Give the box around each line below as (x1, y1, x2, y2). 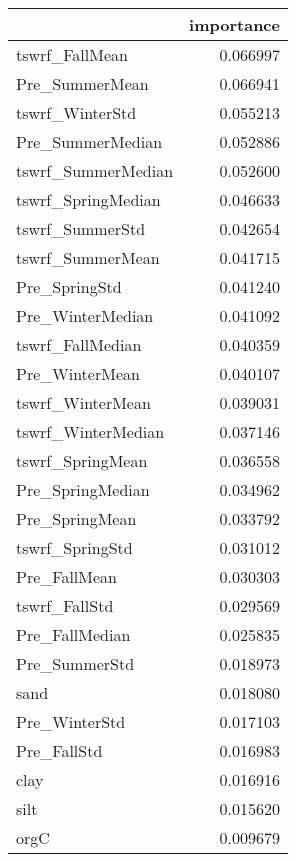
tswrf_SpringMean (16, 449, 148, 472)
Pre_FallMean (16, 565, 117, 588)
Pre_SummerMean (16, 72, 149, 95)
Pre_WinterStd (16, 710, 126, 733)
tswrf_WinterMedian (16, 420, 165, 443)
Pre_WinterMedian (16, 304, 154, 327)
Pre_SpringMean (16, 507, 137, 530)
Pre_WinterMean (16, 362, 140, 385)
